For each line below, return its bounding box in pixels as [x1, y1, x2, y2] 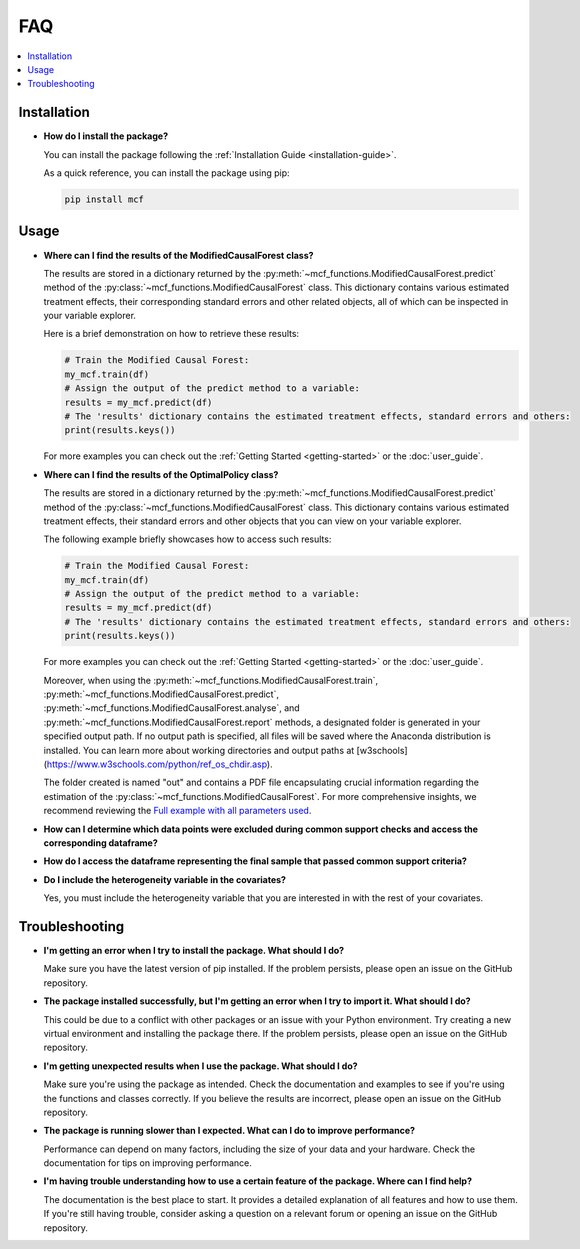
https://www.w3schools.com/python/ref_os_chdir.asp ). [46, 758, 274, 770]
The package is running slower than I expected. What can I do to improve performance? [43, 1125, 415, 1137]
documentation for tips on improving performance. [43, 1157, 252, 1169]
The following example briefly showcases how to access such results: [43, 533, 332, 545]
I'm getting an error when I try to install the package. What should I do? [43, 945, 345, 957]
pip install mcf [64, 194, 145, 205]
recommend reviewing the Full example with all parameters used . [43, 805, 312, 817]
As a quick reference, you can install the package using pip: [43, 167, 290, 179]
